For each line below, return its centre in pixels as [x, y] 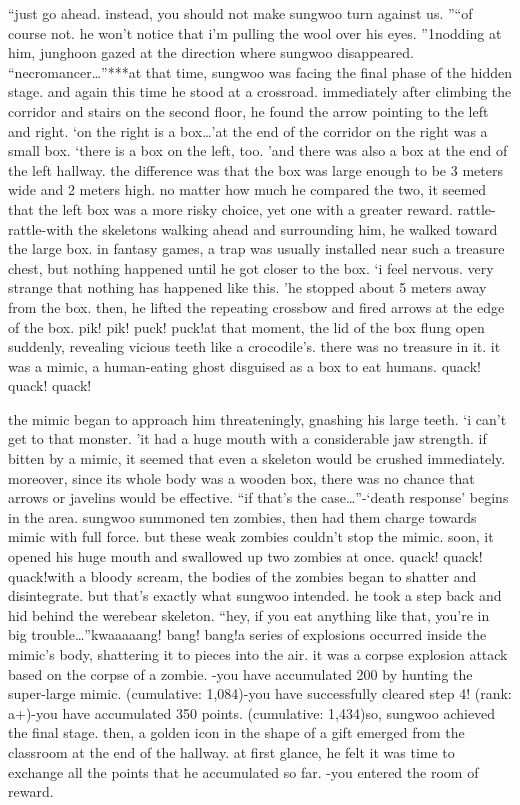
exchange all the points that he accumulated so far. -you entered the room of [243, 771]
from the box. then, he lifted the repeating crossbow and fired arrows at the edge [256, 306]
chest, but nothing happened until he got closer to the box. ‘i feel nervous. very [251, 267]
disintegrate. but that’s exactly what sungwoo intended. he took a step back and [255, 595]
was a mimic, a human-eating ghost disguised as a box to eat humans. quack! [244, 365]
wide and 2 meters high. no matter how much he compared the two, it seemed [247, 189]
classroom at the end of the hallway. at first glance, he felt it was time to [231, 751]
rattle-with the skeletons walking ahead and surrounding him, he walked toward [253, 228]
